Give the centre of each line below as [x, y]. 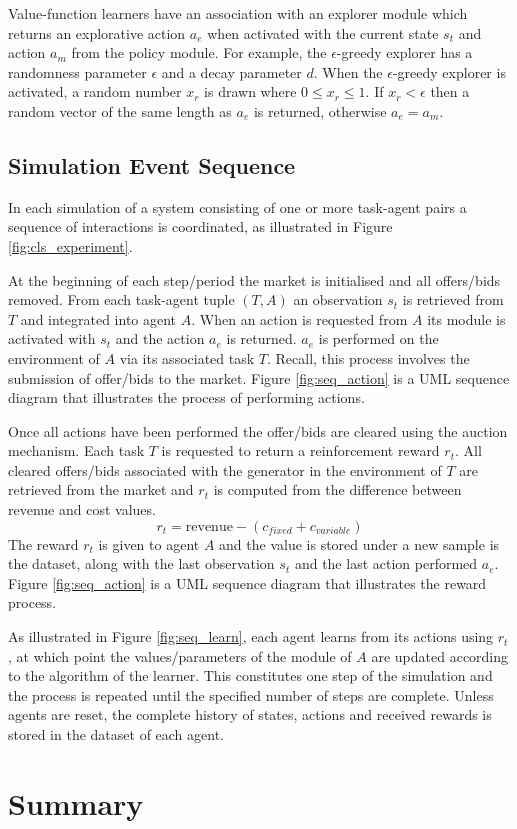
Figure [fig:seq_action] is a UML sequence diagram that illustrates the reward [247, 582]
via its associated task [187, 357]
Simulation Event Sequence [152, 164]
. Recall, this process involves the [368, 357]
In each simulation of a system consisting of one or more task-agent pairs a [237, 206]
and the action [160, 338]
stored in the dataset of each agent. [116, 734]
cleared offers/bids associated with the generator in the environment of [225, 469]
